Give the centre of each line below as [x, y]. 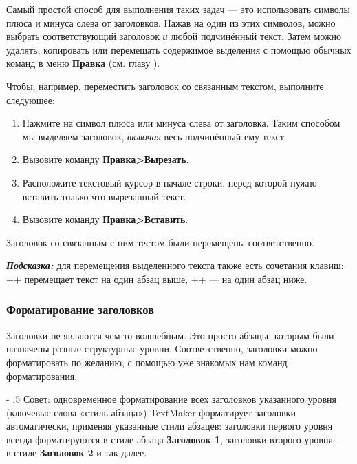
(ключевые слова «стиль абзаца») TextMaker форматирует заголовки [151, 412]
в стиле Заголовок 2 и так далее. [77, 453]
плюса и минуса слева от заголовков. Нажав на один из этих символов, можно [171, 22]
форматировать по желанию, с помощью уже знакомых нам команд [147, 362]
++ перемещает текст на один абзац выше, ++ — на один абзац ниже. [157, 278]
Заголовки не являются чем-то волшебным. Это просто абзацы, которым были [170, 335]
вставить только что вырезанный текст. [104, 196]
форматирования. [42, 376]
